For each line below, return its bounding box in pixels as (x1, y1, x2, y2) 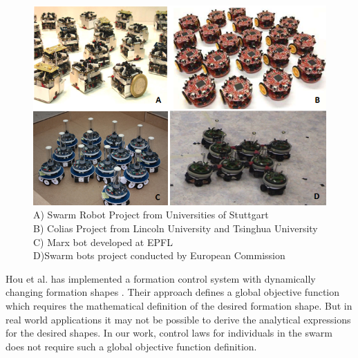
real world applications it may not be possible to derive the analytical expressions (6, 312, 351, 326)
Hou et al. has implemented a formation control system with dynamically (6, 271, 316, 285)
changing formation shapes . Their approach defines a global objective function (6, 285, 340, 299)
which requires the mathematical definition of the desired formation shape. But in (6, 299, 352, 313)
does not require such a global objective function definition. (6, 339, 257, 353)
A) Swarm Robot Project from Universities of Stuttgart (33, 207, 269, 222)
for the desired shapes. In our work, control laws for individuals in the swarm (6, 326, 332, 340)
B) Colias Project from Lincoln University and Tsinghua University (33, 221, 318, 236)
